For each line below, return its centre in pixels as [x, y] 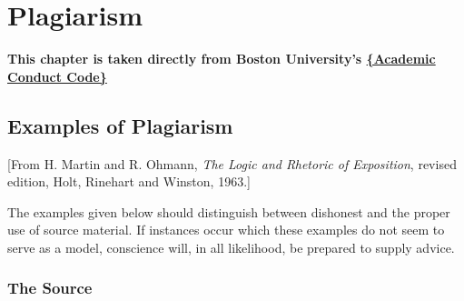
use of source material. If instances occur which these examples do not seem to [226, 230]
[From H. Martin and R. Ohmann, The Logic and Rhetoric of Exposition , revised [232, 163]
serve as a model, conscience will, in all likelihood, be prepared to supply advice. [231, 247]
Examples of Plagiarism [120, 125]
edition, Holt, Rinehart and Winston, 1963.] [129, 181]
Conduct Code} [57, 76]
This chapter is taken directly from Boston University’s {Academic [222, 59]
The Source [50, 288]
